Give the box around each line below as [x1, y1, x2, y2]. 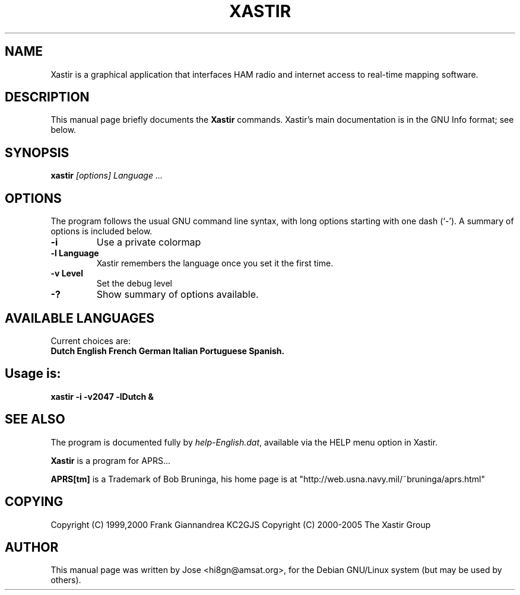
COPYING [5, 494, 64, 510]
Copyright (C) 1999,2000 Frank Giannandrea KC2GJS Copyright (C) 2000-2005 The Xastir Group [50, 519, 431, 530]
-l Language [50, 248, 99, 259]
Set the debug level [96, 278, 172, 289]
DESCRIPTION [5, 90, 90, 105]
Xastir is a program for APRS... [50, 455, 170, 466]
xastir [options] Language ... [50, 170, 163, 181]
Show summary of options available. [96, 288, 259, 301]
